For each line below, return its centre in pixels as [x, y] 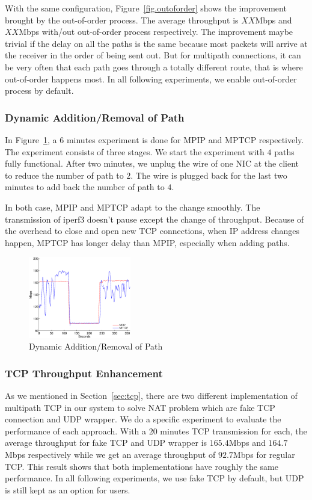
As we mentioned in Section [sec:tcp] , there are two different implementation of [151, 396]
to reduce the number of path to [64, 175]
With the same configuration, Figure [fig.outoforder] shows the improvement [146, 8]
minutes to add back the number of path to [85, 187]
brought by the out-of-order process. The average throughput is [122, 20]
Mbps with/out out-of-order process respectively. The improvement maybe [156, 32]
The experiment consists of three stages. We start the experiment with [135, 151]
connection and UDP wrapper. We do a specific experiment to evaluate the [143, 419]
